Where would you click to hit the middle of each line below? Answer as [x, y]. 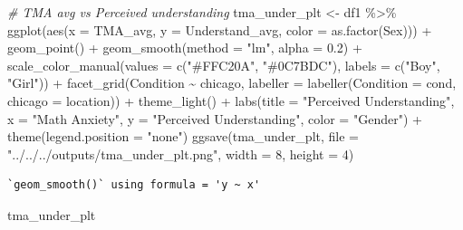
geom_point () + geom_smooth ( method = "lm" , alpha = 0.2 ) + [185, 48]
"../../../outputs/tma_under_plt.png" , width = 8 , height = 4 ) [181, 153]
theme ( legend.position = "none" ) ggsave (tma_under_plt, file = [183, 136]
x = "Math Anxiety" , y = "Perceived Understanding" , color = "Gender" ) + [215, 118]
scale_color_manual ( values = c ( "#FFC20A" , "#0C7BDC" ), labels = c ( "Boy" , [224, 65]
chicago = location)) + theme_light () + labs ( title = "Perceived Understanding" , [231, 100]
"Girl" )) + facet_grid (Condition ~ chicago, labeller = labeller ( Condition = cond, [232, 83]
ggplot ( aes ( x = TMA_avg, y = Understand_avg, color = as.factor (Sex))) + [220, 29]
